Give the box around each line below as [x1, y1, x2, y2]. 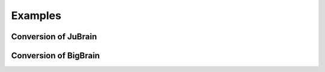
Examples [11, 9, 61, 22]
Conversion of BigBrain [11, 51, 100, 61]
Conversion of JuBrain [11, 32, 97, 42]
